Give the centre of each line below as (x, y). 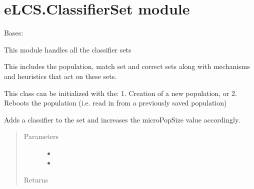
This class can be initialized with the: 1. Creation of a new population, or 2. (120, 93)
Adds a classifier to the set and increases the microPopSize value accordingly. (122, 119)
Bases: (14, 33)
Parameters (41, 136)
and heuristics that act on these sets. (60, 76)
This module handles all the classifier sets (68, 49)
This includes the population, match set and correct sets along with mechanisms (127, 66)
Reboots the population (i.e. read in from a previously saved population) (115, 103)
